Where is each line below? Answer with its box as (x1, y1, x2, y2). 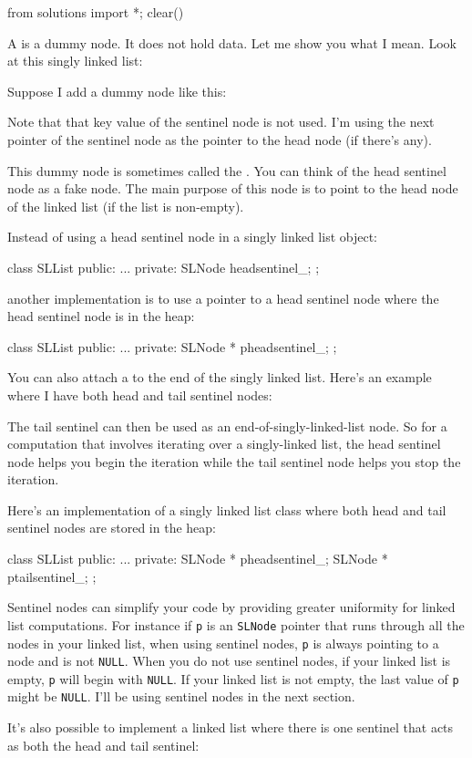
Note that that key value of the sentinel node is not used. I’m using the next (7, 112, 435, 131)
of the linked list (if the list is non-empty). (7, 196, 244, 215)
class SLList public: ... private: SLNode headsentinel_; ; (7, 257, 320, 276)
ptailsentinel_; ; (7, 566, 97, 586)
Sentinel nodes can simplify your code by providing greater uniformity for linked (7, 597, 456, 617)
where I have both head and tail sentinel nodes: (7, 385, 272, 404)
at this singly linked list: (7, 51, 143, 70)
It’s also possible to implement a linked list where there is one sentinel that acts (7, 718, 454, 737)
